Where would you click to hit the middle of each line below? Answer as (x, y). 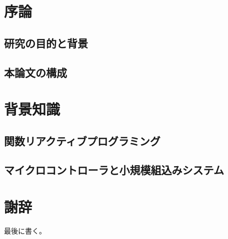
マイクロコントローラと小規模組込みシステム (114, 170)
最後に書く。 (25, 231)
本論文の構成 (35, 72)
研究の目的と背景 (46, 43)
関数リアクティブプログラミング (82, 140)
